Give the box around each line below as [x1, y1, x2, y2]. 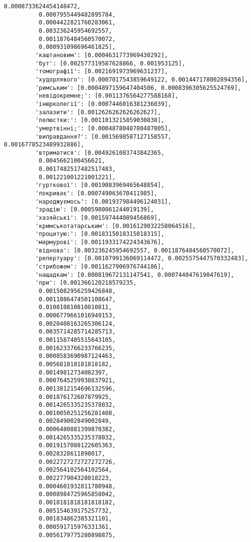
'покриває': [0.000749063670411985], [35, 190, 157, 197]
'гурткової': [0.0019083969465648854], [35, 182, 165, 189]
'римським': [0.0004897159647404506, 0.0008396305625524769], [35, 84, 241, 91]
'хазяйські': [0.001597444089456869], [35, 214, 161, 222]
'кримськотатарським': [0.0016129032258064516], [35, 222, 196, 229]
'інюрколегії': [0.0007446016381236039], [35, 100, 172, 107]
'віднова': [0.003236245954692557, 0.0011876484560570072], [35, 247, 234, 254]
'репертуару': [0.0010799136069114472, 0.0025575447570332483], [35, 255, 249, 262]
